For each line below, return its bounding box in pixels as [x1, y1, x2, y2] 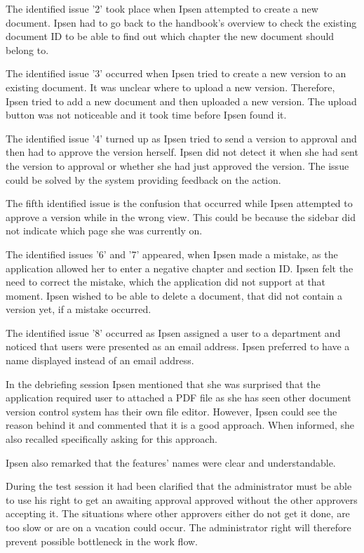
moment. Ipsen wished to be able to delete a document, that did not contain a [6, 288, 343, 302]
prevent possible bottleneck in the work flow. [6, 533, 198, 548]
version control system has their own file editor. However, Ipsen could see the [6, 404, 337, 418]
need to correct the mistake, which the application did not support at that [6, 274, 326, 289]
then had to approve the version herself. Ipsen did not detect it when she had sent [6, 145, 358, 159]
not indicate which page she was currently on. [6, 223, 203, 238]
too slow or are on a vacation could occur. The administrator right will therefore [6, 520, 351, 534]
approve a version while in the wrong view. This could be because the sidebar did [6, 209, 356, 224]
